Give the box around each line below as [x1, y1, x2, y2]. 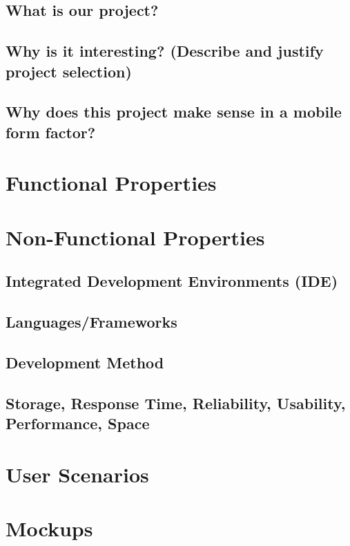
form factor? [6, 121, 96, 142]
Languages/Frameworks [6, 311, 177, 332]
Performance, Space [6, 413, 150, 433]
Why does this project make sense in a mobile [6, 101, 342, 122]
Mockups [6, 514, 93, 542]
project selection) [6, 60, 132, 82]
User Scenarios [6, 460, 149, 488]
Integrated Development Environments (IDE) [6, 270, 338, 292]
